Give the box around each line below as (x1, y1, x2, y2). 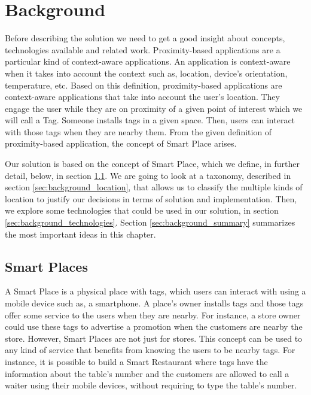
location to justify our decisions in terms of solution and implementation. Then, (5, 192, 297, 205)
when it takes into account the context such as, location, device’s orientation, (5, 66, 288, 79)
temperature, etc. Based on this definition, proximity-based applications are (5, 78, 282, 91)
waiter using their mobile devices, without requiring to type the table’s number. (5, 379, 297, 391)
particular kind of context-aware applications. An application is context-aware (5, 55, 291, 68)
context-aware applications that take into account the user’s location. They (5, 90, 280, 103)
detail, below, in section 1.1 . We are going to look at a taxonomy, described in (5, 169, 291, 181)
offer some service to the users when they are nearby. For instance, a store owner (5, 308, 301, 321)
